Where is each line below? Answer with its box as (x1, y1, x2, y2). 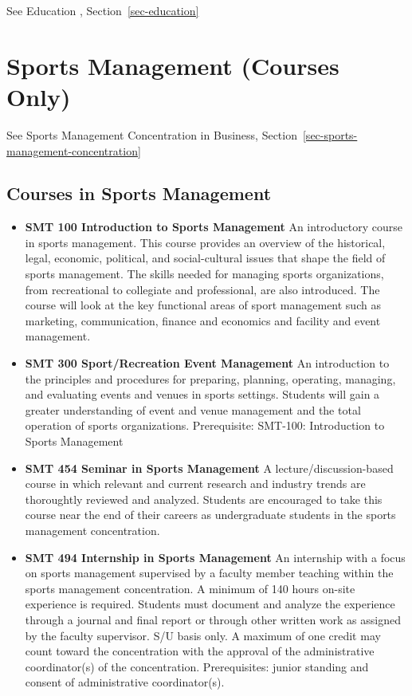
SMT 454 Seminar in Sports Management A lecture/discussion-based (25, 459, 394, 476)
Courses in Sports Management (6, 181, 272, 206)
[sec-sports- (302, 126, 358, 143)
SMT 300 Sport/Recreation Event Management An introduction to (25, 355, 390, 372)
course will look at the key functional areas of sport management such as (25, 297, 381, 313)
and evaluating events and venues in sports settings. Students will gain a (25, 386, 380, 403)
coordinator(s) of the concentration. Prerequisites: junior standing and (25, 658, 369, 674)
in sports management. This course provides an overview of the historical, (25, 234, 386, 250)
